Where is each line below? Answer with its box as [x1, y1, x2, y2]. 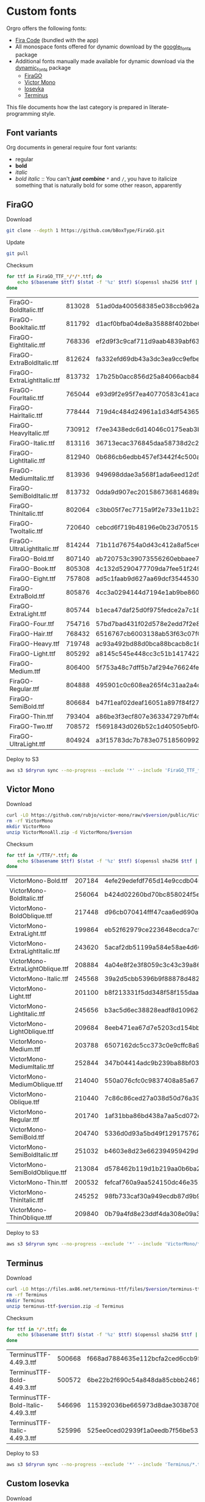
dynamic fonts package [15, 64, 71, 73]
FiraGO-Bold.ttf [9, 554, 54, 563]
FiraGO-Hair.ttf [9, 629, 53, 638]
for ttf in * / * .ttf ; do [6, 1326, 67, 1332]
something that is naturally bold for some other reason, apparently [15, 182, 182, 189]
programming [6, 110, 41, 117]
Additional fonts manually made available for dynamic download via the [15, 57, 195, 65]
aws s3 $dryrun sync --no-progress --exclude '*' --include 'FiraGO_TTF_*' [6, 767, 203, 773]
